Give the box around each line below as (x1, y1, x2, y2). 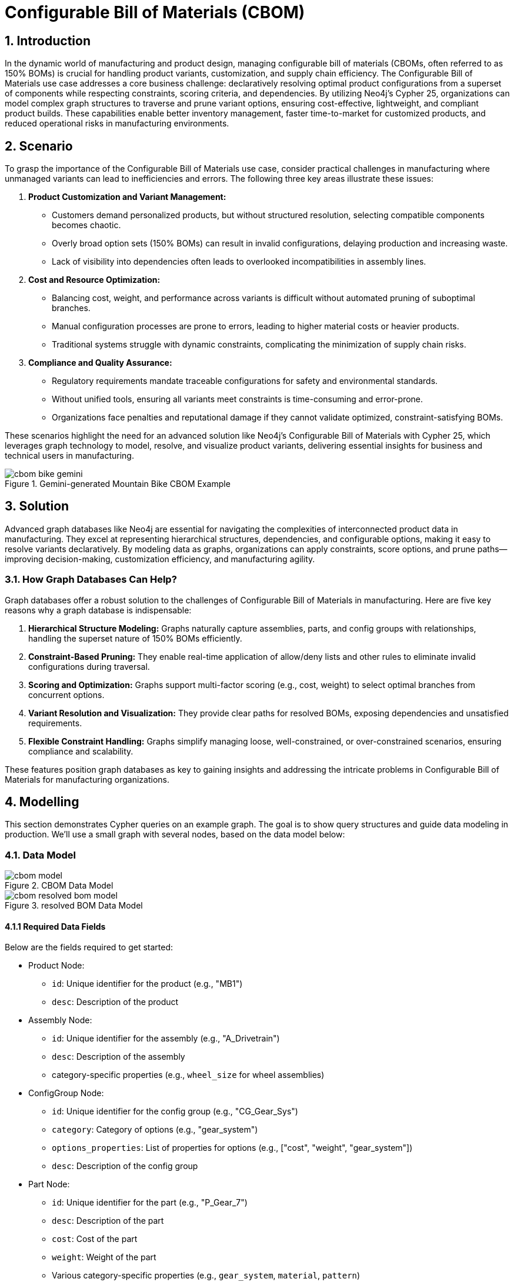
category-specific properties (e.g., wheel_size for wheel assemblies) (52, 1070, 325, 1080)
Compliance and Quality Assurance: (28, 358, 172, 368)
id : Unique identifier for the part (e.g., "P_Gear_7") (52, 1197, 248, 1208)
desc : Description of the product (52, 997, 179, 1007)
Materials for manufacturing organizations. (5, 774, 170, 784)
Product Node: (28, 960, 85, 971)
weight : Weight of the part (52, 1252, 156, 1263)
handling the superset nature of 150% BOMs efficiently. (28, 633, 242, 643)
